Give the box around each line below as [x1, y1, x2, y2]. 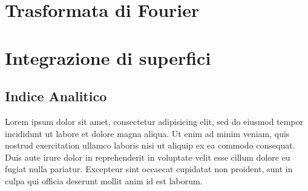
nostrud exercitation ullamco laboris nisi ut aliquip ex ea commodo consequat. [5, 139, 295, 152]
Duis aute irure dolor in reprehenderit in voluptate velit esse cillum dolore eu [5, 150, 290, 163]
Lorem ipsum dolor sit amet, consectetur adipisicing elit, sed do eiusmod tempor [5, 115, 304, 127]
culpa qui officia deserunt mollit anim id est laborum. [5, 174, 203, 187]
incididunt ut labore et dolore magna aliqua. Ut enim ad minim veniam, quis [5, 127, 290, 139]
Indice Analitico [5, 87, 107, 106]
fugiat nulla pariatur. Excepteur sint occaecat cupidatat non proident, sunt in [5, 163, 293, 175]
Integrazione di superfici [5, 45, 211, 70]
